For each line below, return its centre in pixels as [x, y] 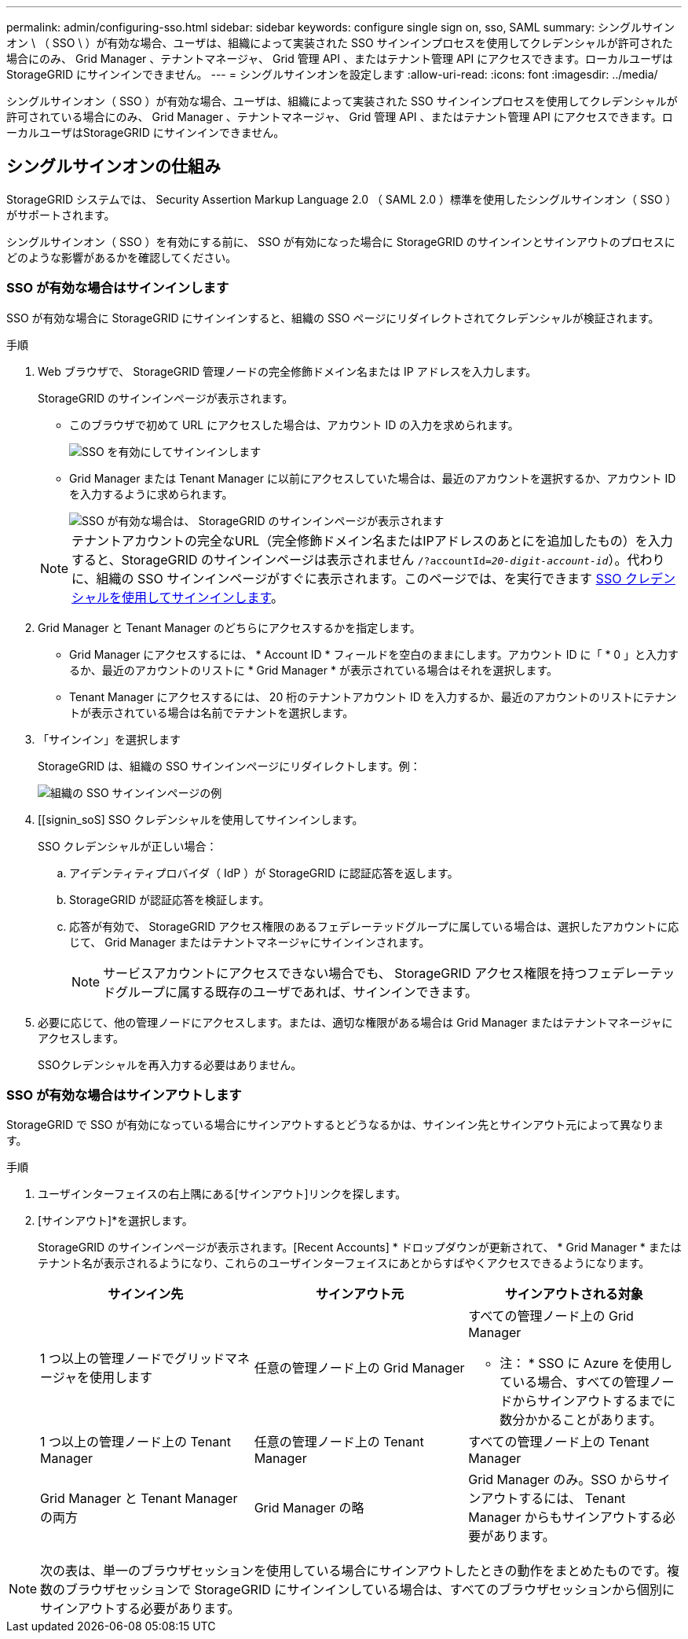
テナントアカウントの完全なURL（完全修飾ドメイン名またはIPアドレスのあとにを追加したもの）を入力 [372, 540]
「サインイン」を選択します [109, 739]
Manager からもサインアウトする [565, 1518]
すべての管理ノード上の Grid [551, 1316]
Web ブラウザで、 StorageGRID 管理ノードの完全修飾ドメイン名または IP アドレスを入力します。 [287, 371]
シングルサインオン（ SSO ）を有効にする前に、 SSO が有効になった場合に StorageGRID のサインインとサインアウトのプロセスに [341, 241]
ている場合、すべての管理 [575, 1382]
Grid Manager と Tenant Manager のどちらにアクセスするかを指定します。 [229, 627]
